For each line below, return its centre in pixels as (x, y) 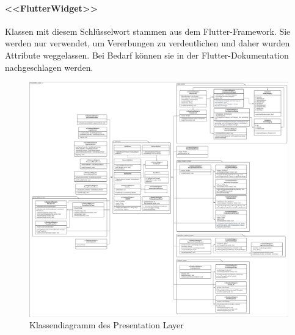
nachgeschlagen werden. (49, 67)
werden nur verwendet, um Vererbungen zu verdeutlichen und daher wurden (147, 43)
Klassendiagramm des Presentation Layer (107, 325)
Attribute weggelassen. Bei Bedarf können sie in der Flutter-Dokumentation (147, 55)
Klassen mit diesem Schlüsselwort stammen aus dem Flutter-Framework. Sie (148, 31)
